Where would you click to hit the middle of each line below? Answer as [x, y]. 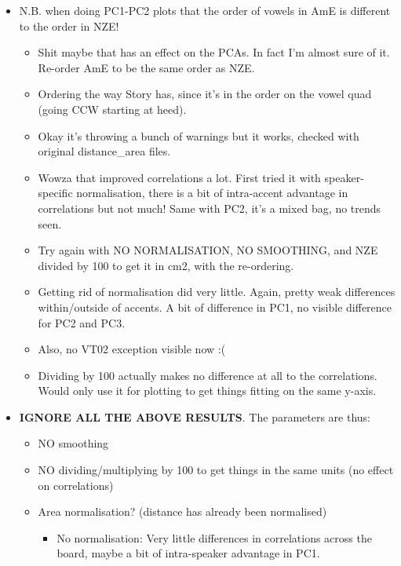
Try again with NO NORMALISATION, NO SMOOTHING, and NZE [208, 250]
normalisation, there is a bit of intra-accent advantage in [212, 193]
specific [55, 193]
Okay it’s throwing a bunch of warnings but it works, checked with [199, 135]
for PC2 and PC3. [82, 322]
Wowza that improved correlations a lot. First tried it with [179, 177]
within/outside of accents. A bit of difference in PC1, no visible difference [215, 307]
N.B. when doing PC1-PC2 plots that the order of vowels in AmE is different [205, 10]
